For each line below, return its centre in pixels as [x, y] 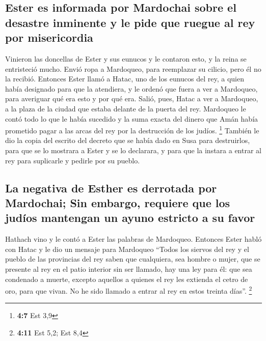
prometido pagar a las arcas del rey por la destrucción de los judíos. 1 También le [132, 130]
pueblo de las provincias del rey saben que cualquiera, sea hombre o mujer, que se [133, 259]
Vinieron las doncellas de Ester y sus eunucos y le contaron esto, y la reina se [126, 58]
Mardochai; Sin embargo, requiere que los [118, 202]
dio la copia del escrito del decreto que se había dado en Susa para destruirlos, [128, 140]
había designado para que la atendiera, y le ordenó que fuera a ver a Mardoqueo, [131, 88]
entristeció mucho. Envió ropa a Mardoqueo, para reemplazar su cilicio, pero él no [133, 68]
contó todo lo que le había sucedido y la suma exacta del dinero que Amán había [132, 118]
